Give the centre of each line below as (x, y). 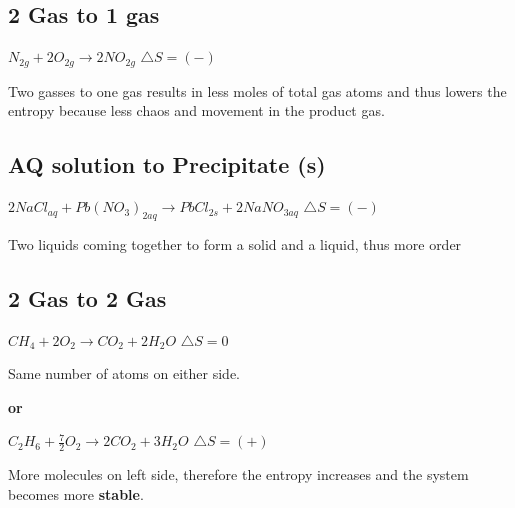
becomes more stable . (76, 493)
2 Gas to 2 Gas (87, 297)
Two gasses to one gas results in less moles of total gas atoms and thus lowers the (257, 90)
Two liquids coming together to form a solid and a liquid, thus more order (235, 243)
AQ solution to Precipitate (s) (167, 164)
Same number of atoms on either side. (124, 373)
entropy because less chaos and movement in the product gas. (196, 110)
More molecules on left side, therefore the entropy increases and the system (238, 474)
